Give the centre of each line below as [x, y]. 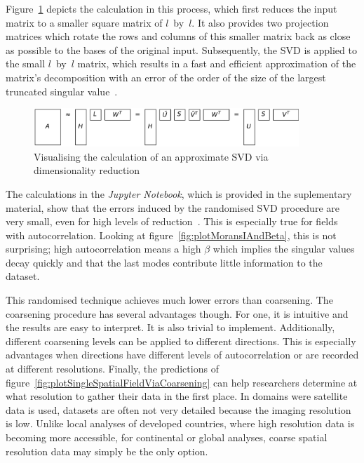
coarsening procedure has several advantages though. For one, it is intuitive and [177, 313]
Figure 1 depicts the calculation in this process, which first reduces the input [171, 8]
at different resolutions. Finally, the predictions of [112, 369]
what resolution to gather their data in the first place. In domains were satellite [177, 396]
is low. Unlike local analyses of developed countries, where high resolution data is [180, 423]
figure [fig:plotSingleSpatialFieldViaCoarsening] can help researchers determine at [182, 382]
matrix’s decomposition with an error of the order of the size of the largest [166, 77]
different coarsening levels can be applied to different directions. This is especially [181, 341]
